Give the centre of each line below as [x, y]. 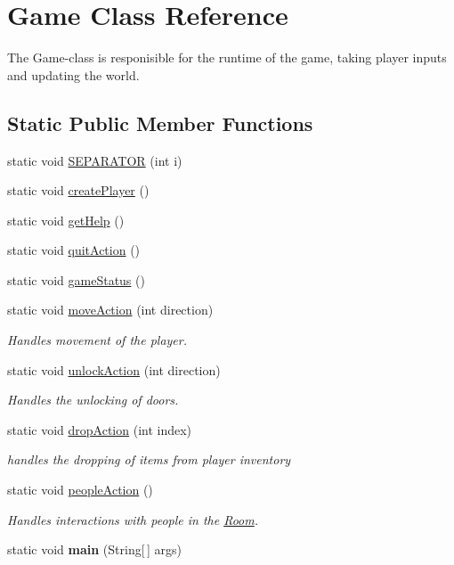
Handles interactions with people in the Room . [133, 519]
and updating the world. [73, 74]
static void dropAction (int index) [100, 429]
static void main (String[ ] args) [94, 549]
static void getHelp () [66, 220]
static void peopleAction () [80, 490]
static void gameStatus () [76, 279]
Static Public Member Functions [160, 123]
